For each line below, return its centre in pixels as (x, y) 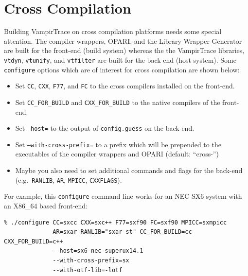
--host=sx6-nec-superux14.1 (98, 251)
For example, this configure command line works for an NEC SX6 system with (123, 196)
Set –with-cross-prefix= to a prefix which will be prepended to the (118, 144)
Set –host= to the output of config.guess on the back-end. (105, 128)
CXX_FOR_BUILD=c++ (34, 241)
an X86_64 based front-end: (46, 205)
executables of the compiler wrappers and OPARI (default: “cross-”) (117, 154)
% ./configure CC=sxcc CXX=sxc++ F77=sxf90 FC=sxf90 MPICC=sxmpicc (115, 222)
